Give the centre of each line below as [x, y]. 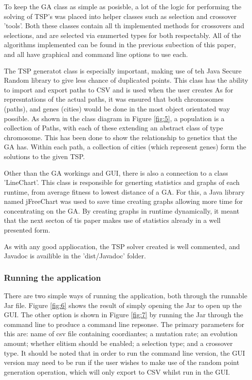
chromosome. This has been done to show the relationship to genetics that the [121, 137]
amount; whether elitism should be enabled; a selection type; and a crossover [118, 343]
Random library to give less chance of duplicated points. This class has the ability [126, 80]
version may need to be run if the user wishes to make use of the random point [122, 362]
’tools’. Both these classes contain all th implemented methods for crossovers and [124, 26]
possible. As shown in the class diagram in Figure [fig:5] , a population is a [114, 118]
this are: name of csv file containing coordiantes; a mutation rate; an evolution [121, 334]
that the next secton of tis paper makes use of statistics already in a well [112, 220]
